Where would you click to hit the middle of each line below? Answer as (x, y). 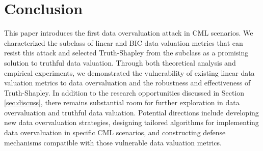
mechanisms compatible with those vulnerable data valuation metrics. (113, 142)
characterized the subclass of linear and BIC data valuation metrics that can (124, 42)
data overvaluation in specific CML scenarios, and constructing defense (115, 132)
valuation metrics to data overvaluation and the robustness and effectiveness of (127, 83)
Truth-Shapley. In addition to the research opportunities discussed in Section (124, 92)
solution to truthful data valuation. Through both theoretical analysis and (120, 62)
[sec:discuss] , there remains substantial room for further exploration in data (122, 102)
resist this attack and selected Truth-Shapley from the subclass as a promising (126, 53)
